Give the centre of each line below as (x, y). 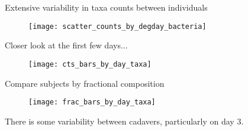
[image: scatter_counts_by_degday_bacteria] (117, 26)
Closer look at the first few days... (66, 45)
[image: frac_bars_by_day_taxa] (92, 102)
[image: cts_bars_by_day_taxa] (90, 64)
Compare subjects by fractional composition (85, 83)
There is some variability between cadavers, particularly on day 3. (124, 121)
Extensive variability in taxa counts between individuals (106, 7)
